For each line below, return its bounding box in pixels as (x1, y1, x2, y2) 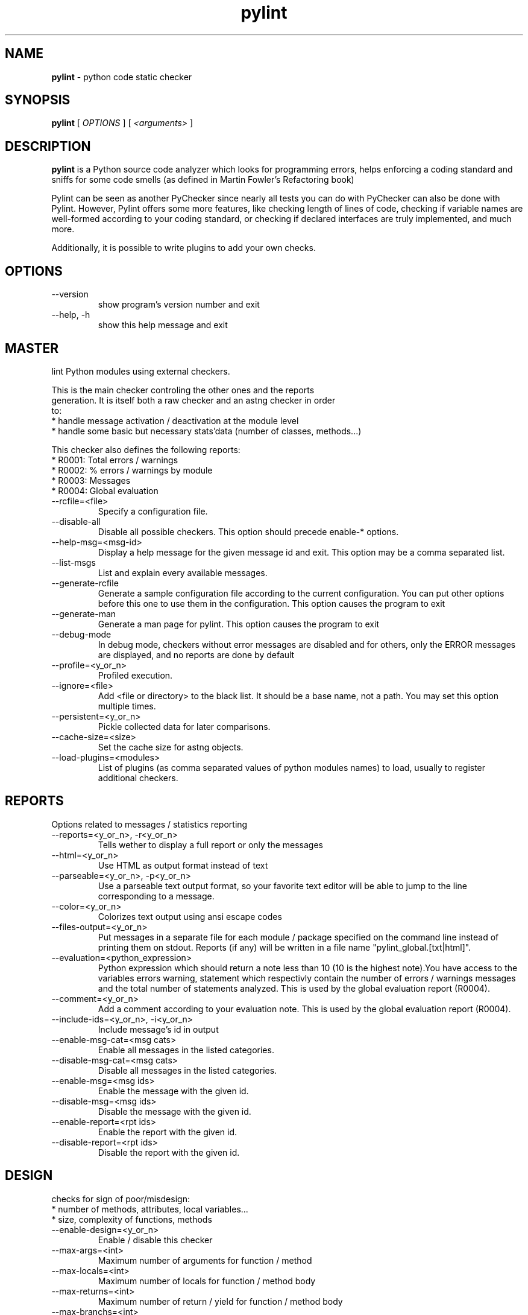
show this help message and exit (98, 320, 228, 331)
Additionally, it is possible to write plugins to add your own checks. (51, 242, 316, 253)
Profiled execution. (98, 670, 173, 680)
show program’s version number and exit (98, 299, 260, 310)
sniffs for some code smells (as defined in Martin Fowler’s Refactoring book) (51, 174, 354, 185)
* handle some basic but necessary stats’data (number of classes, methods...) (51, 425, 362, 436)
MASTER (5, 340, 59, 356)
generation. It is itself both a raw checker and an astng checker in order (51, 394, 336, 405)
